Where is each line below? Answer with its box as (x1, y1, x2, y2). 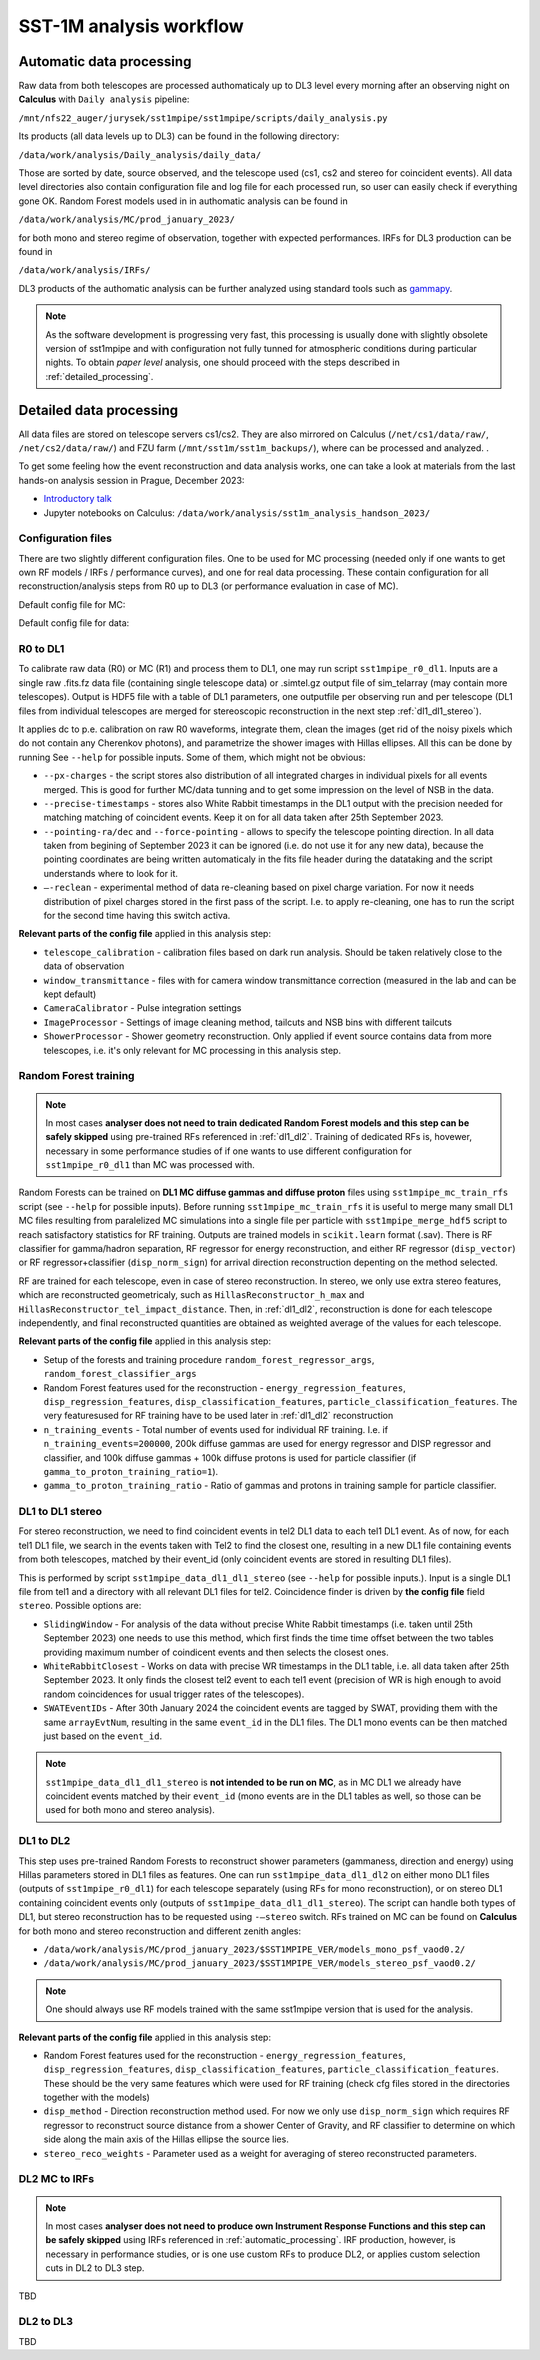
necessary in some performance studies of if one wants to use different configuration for (45, 1145, 412, 1157)
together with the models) (43, 2091, 150, 2104)
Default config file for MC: (18, 598, 126, 610)
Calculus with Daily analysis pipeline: (18, 93, 190, 105)
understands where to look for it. (43, 867, 179, 879)
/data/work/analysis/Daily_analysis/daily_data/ (18, 149, 262, 160)
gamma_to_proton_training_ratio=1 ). (43, 1465, 219, 1477)
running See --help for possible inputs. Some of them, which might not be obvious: (18, 751, 366, 763)
